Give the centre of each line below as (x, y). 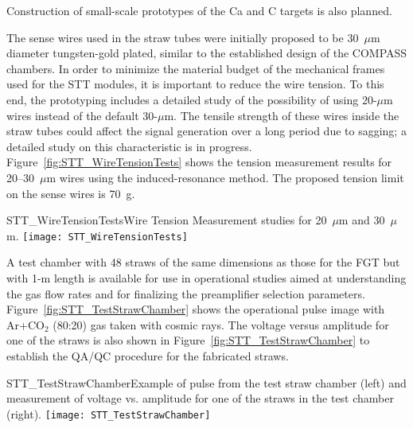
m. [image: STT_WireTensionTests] (97, 235)
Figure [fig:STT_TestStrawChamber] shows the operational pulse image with (196, 309)
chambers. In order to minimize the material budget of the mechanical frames (196, 68)
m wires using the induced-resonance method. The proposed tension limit (225, 177)
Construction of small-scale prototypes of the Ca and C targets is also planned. (199, 10)
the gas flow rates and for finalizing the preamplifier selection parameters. (186, 293)
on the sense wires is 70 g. (71, 193)
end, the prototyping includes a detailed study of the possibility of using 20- (192, 99)
